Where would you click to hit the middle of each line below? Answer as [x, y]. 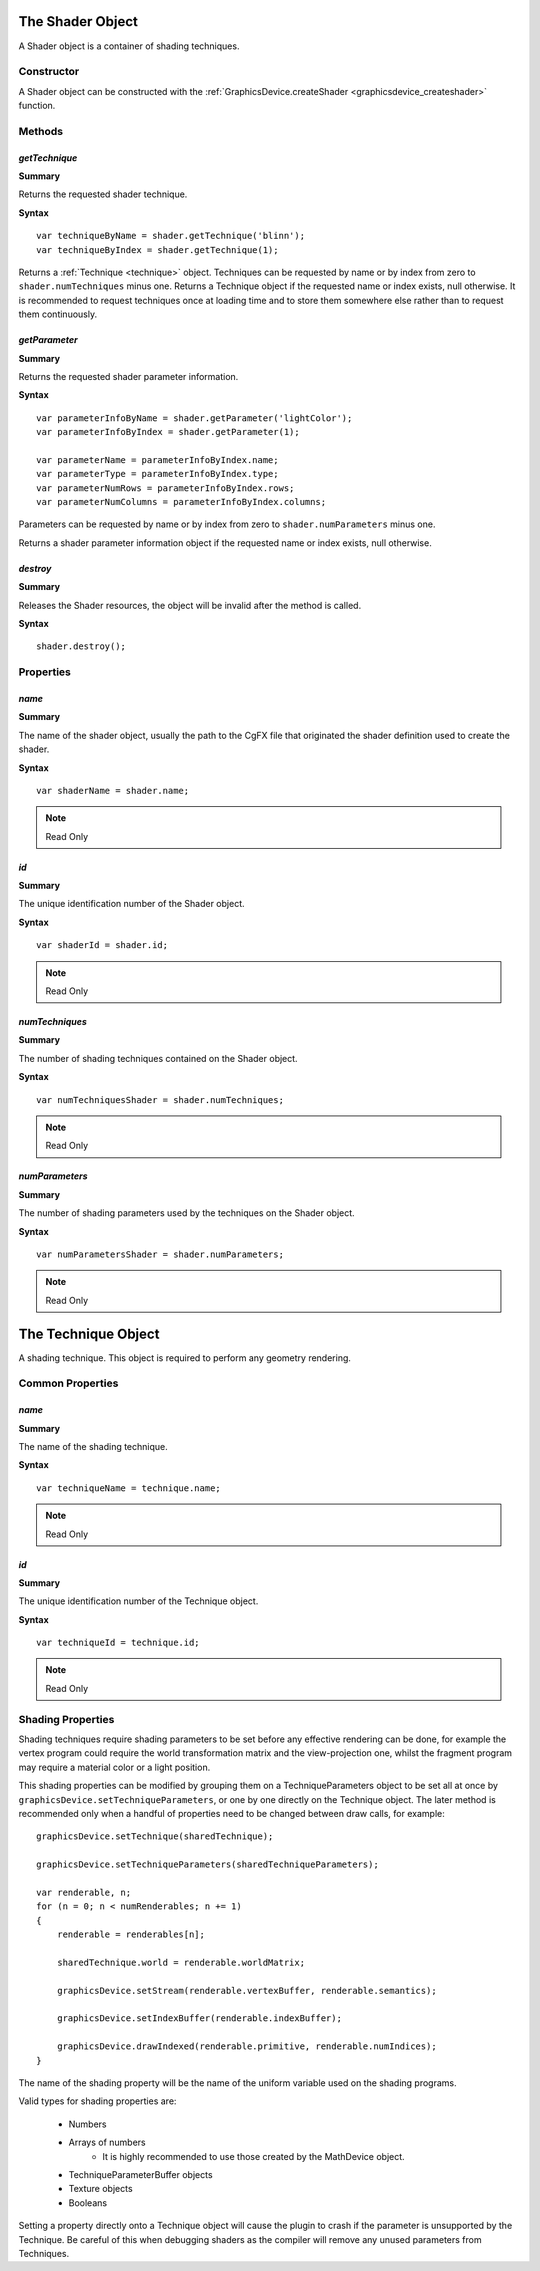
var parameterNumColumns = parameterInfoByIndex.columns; [181, 502]
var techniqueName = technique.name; [129, 1488]
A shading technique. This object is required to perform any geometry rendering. [185, 1357]
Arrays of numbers [107, 2142]
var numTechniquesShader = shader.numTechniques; [160, 1099]
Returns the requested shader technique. [103, 194]
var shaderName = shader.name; [113, 790]
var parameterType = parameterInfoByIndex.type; [157, 474]
